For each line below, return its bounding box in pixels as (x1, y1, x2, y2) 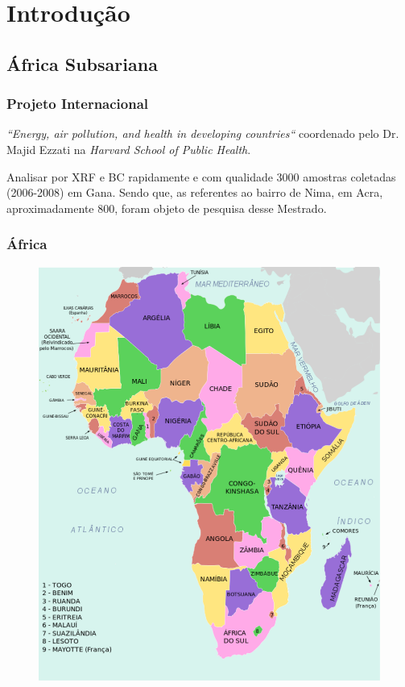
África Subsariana (6, 51, 158, 76)
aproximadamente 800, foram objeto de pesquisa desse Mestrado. (6, 199, 327, 216)
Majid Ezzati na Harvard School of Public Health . (6, 140, 251, 157)
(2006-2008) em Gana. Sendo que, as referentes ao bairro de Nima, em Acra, (6, 184, 383, 201)
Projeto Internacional (6, 94, 149, 114)
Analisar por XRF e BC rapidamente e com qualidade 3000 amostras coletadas (6, 168, 396, 185)
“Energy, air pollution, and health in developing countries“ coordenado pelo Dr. (6, 125, 399, 142)
